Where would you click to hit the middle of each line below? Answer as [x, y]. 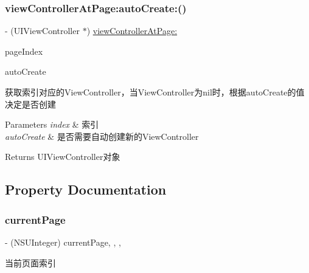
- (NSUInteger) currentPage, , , [63, 242]
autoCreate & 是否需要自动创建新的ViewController [102, 136]
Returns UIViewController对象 [63, 157]
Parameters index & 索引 [52, 124]
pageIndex [24, 51]
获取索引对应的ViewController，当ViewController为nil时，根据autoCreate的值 [155, 92]
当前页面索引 [30, 262]
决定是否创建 [30, 104]
